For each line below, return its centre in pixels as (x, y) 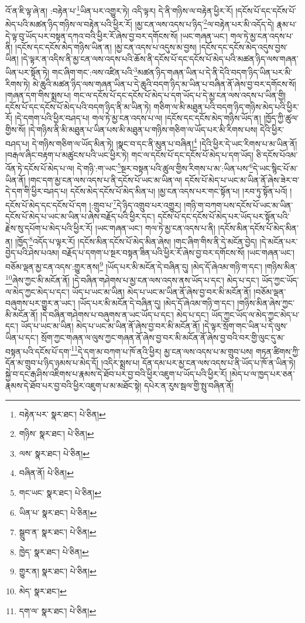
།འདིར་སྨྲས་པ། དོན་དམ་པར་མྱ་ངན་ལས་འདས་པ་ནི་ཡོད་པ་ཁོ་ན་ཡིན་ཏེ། (198, 362)
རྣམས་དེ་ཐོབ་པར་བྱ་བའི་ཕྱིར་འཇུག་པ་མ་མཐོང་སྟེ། (73, 385)
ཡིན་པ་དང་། (22, 337)
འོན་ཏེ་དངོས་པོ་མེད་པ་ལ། (40, 168)
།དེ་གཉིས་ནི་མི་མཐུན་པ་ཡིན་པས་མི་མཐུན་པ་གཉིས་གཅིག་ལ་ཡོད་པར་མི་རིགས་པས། (143, 129)
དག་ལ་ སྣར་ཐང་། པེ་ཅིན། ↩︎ (58, 610)
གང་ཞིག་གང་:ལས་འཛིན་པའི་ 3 (95, 71)
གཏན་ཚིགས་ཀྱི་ (277, 351)
